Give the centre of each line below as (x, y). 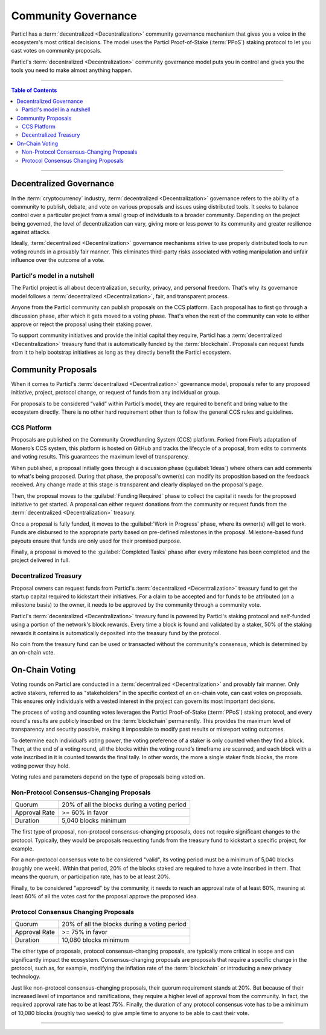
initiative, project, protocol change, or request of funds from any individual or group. (116, 393)
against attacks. (31, 232)
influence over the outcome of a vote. (58, 260)
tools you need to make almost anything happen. (72, 70)
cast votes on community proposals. (56, 51)
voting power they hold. (41, 766)
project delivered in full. (40, 560)
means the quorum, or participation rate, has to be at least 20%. (91, 877)
